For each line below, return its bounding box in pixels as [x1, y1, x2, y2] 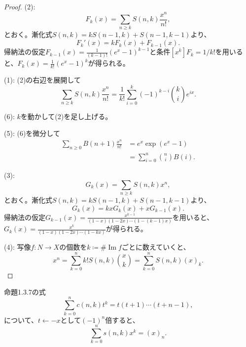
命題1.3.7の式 [4, 286, 46, 297]
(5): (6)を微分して [4, 128, 60, 138]
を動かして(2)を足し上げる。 [20, 111, 112, 121]
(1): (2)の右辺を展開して [4, 75, 81, 85]
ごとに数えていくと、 [121, 242, 190, 252]
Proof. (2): [4, 1, 35, 11]
